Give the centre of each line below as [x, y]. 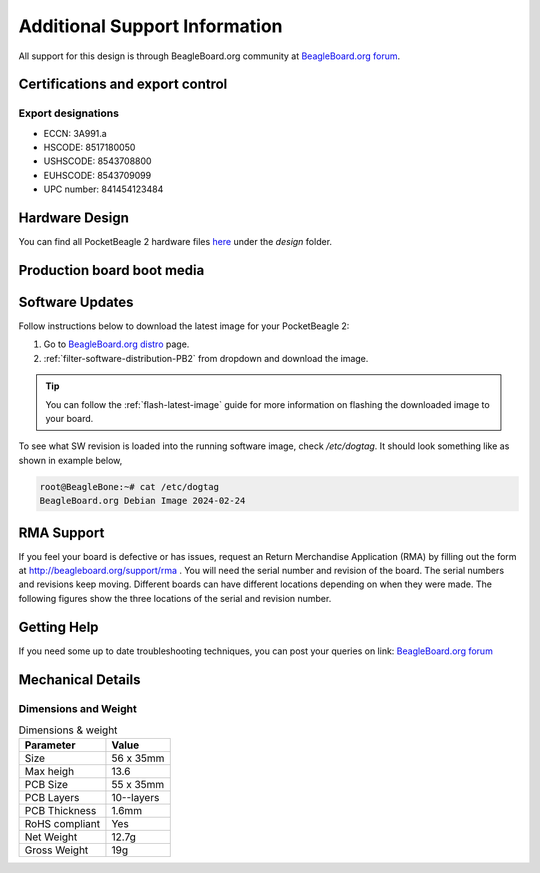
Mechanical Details [79, 679]
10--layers [135, 798]
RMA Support [61, 532]
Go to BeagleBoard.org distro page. [116, 344]
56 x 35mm [138, 758]
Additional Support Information [151, 26]
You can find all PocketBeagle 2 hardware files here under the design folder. [175, 242]
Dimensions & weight [68, 730]
